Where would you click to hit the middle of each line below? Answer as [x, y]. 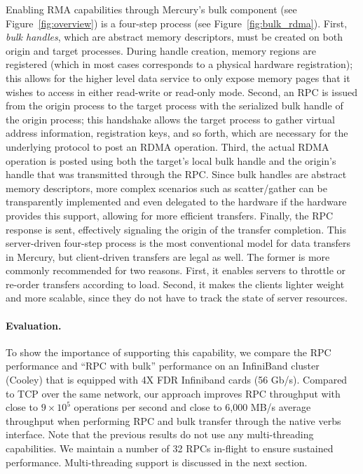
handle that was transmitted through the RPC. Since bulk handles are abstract [176, 174]
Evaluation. [34, 325]
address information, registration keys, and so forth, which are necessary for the [177, 133]
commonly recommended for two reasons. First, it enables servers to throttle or [176, 270]
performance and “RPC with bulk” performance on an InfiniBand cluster [163, 366]
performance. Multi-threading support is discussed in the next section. [157, 462]
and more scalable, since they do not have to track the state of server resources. [177, 298]
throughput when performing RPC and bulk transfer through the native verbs [173, 420]
